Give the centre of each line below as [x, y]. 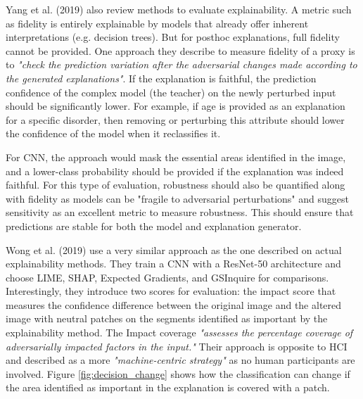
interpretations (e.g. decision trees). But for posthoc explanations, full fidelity [173, 37]
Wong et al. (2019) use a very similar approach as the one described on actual [174, 249]
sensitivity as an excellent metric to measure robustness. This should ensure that [180, 212]
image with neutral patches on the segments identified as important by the [167, 318]
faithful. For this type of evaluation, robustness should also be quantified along [176, 185]
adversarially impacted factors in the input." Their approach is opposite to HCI [177, 346]
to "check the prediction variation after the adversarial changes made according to [181, 64]
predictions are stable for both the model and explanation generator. [154, 226]
